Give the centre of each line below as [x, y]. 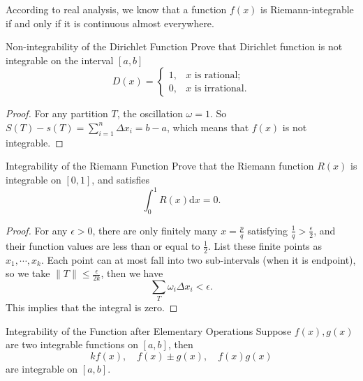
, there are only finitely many [155, 230]
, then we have [132, 273]
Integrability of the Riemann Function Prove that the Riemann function [160, 166]
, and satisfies [120, 179]
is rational [216, 75]
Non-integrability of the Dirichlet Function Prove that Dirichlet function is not [174, 46]
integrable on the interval [60, 60]
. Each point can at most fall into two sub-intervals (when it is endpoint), [198, 259]
